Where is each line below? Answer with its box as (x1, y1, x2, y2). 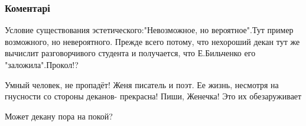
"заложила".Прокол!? (5, 59, 79, 70)
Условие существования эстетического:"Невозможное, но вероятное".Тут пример (5, 24, 294, 36)
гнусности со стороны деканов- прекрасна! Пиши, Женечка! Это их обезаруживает (5, 90, 302, 102)
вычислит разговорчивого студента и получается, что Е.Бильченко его (5, 47, 256, 59)
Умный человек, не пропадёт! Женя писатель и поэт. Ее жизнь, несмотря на (5, 78, 279, 91)
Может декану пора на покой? (5, 109, 113, 122)
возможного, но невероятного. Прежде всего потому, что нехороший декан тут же (5, 35, 300, 47)
